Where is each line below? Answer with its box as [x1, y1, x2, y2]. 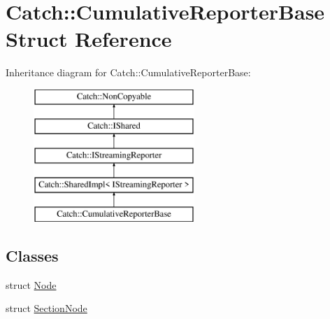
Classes [6, 244, 59, 266]
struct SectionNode [6, 301, 87, 316]
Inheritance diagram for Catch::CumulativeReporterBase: [6, 65, 251, 80]
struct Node [6, 277, 57, 292]
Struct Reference [6, 24, 172, 53]
